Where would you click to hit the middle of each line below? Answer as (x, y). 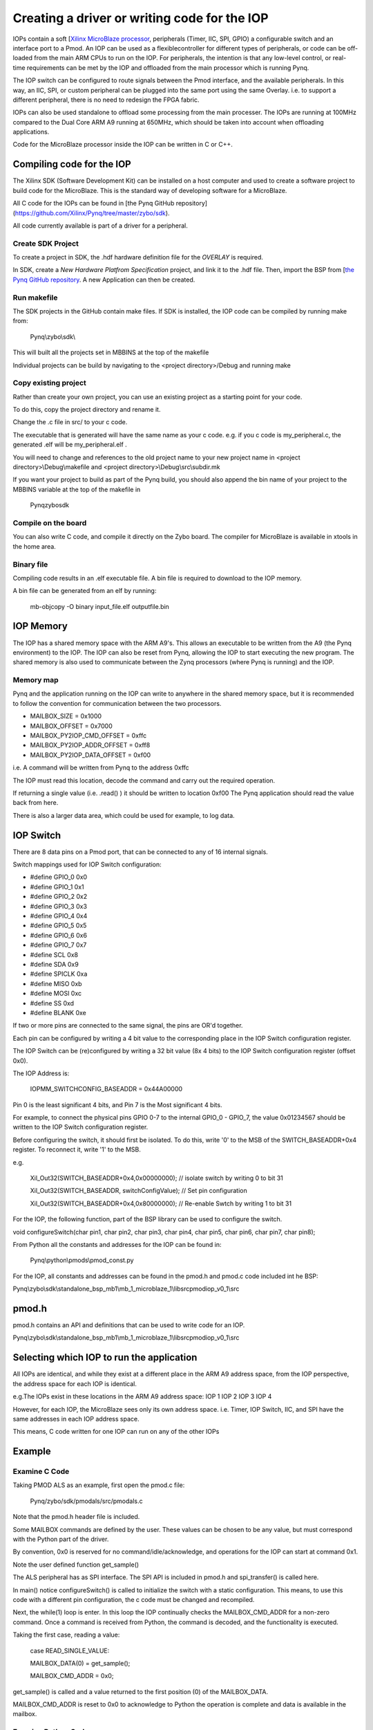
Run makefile (35, 298)
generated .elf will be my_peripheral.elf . (70, 445)
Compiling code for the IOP (72, 164)
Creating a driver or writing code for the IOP (141, 18)
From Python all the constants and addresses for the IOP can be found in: (117, 1244)
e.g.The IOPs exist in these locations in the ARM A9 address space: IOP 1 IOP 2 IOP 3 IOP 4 (142, 1396)
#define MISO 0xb (56, 983)
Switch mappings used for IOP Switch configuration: (87, 864)
